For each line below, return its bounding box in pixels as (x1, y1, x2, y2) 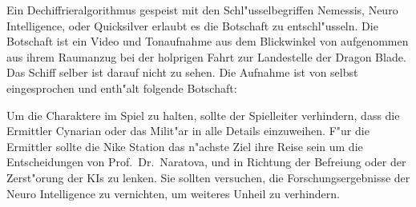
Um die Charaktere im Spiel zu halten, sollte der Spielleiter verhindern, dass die (6, 106, 400, 123)
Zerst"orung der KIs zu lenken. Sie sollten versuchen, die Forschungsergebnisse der (6, 169, 410, 185)
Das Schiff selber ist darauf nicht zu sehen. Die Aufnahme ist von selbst (6, 64, 358, 81)
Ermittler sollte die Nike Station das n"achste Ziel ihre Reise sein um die (6, 137, 363, 154)
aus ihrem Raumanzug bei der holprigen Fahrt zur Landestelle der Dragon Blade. (6, 48, 406, 65)
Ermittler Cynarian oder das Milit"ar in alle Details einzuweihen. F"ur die (6, 122, 370, 139)
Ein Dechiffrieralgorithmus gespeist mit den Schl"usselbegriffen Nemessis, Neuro (6, 2, 398, 18)
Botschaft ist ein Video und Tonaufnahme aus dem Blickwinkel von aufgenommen (6, 33, 409, 50)
